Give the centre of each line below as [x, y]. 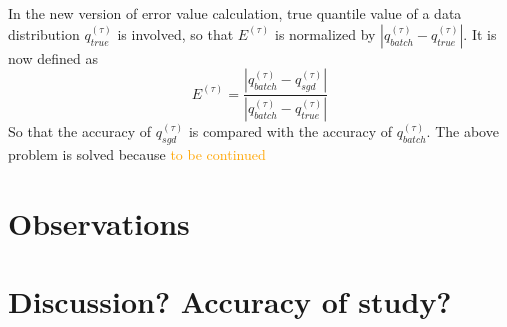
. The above [462, 131]
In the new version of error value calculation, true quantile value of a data [235, 13]
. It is [480, 33]
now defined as [53, 57]
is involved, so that [175, 33]
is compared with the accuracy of [290, 131]
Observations [99, 222]
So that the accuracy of [80, 131]
